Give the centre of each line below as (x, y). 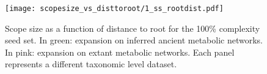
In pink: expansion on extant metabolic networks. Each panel (120, 52)
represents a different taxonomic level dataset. (91, 64)
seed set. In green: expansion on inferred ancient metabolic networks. (134, 40)
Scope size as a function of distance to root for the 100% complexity (133, 28)
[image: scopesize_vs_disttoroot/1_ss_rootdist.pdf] (114, 9)
